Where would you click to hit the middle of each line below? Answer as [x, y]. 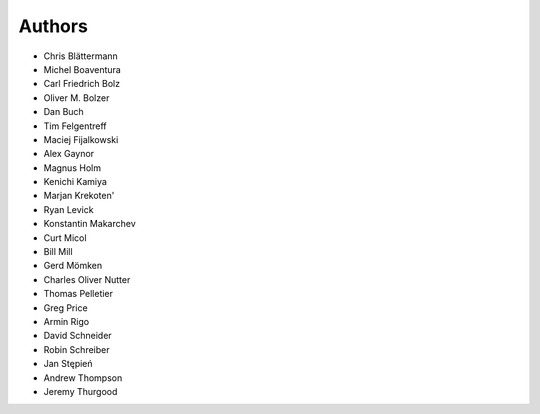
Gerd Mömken [73, 266]
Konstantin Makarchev [89, 224]
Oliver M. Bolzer [76, 97]
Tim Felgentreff [75, 126]
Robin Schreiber [76, 349]
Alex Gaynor [69, 154]
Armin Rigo [66, 321]
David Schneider [77, 336]
